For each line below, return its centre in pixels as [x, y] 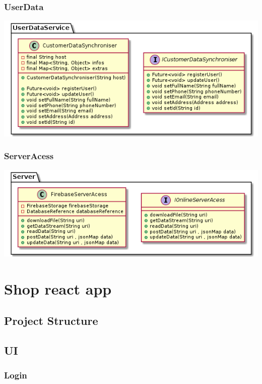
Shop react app [58, 288]
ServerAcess [29, 156]
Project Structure [51, 321]
